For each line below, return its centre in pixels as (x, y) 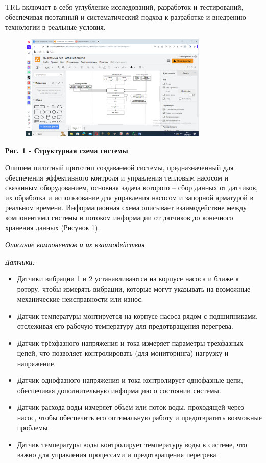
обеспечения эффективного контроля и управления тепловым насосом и (117, 177)
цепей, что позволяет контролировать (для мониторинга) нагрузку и (123, 353)
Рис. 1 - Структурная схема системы (67, 150)
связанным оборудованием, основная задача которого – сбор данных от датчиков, (132, 187)
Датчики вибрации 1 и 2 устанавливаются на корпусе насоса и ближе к (128, 279)
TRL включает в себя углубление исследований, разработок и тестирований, (124, 7)
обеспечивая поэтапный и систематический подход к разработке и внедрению (126, 17)
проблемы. (33, 427)
